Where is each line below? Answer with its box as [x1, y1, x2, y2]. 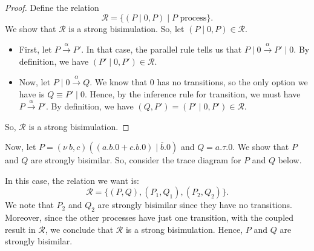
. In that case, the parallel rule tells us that [81, 42, 242, 55]
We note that [5, 198, 54, 211]
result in [5, 223, 36, 235]
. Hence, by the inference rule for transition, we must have [84, 87, 301, 100]
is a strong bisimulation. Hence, [125, 223, 243, 235]
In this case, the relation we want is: [5, 174, 139, 186]
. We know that [90, 75, 148, 88]
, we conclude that [45, 223, 114, 235]
